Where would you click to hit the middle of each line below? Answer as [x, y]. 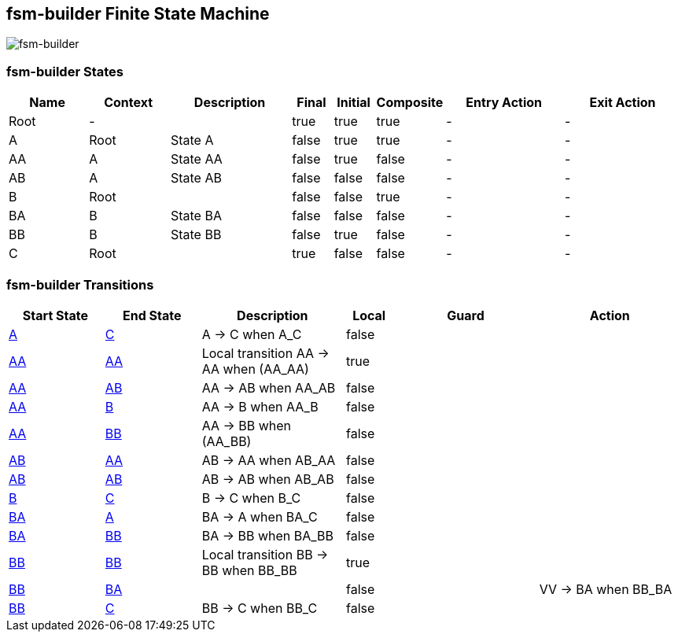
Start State [55, 315]
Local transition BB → [265, 554]
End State [152, 315]
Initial [354, 103]
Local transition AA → [265, 353]
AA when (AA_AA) [255, 369]
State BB [196, 235]
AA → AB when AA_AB [269, 387]
